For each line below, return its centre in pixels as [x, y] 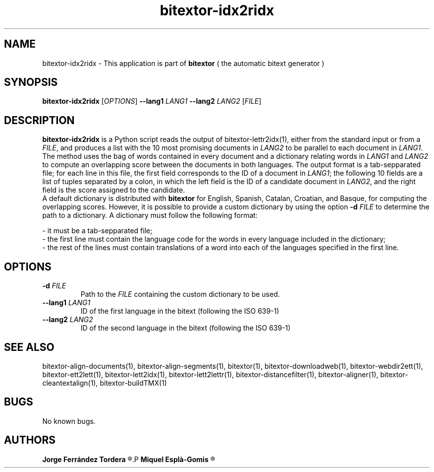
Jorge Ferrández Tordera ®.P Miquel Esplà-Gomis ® [129, 459]
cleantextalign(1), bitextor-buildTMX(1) [105, 383]
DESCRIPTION [39, 120]
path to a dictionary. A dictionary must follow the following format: [150, 215]
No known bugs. [69, 421]
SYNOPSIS [31, 82]
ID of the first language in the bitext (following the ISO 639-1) [180, 311]
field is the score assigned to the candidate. [114, 190]
